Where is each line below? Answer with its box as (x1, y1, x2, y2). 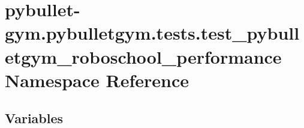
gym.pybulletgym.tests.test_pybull (5, 20, 300, 45)
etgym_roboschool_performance (5, 44, 282, 69)
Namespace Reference (5, 67, 189, 92)
